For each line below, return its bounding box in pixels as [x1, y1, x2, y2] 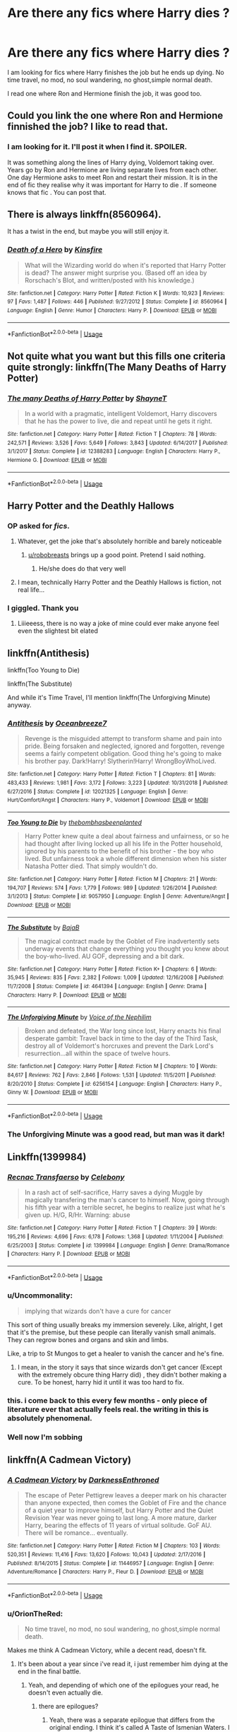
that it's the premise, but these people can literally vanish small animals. [7, 1328, 217, 1336]
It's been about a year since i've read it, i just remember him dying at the [17, 1659, 229, 1668]
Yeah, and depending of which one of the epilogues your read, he [28, 1680, 219, 1689]
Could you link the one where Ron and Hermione [7, 109, 224, 121]
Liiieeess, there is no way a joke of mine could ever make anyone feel [17, 619, 219, 628]
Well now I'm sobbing [7, 1432, 83, 1442]
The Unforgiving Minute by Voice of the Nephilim [7, 1013, 152, 1021]
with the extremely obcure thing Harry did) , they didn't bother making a [17, 1370, 227, 1379]
